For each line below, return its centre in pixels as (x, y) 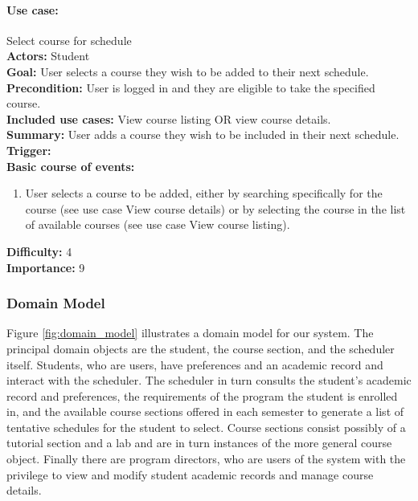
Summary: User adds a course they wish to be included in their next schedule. (203, 134)
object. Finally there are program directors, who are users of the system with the (206, 459)
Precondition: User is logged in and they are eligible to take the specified (191, 87)
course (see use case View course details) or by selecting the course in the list (215, 208)
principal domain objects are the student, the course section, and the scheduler (201, 348)
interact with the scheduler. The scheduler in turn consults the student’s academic (209, 380)
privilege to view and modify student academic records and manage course (190, 474)
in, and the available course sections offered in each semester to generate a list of (205, 411)
